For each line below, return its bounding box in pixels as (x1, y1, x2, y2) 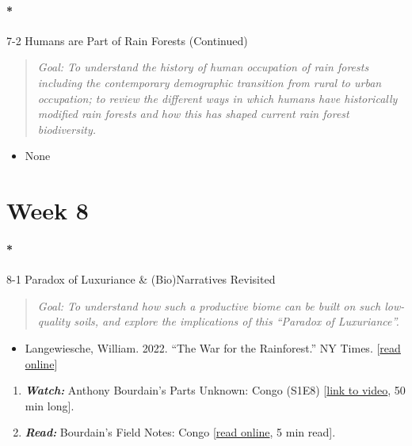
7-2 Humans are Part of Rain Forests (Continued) (6, 32, 248, 48)
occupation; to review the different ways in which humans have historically (37, 90, 398, 106)
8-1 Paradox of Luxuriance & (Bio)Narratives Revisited (6, 271, 276, 288)
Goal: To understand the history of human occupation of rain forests (37, 59, 369, 75)
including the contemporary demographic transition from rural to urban (37, 74, 382, 90)
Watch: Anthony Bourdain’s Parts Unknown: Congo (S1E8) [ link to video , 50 (25, 382, 406, 398)
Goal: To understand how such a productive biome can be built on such (37, 297, 381, 314)
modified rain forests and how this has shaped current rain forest (37, 105, 349, 122)
